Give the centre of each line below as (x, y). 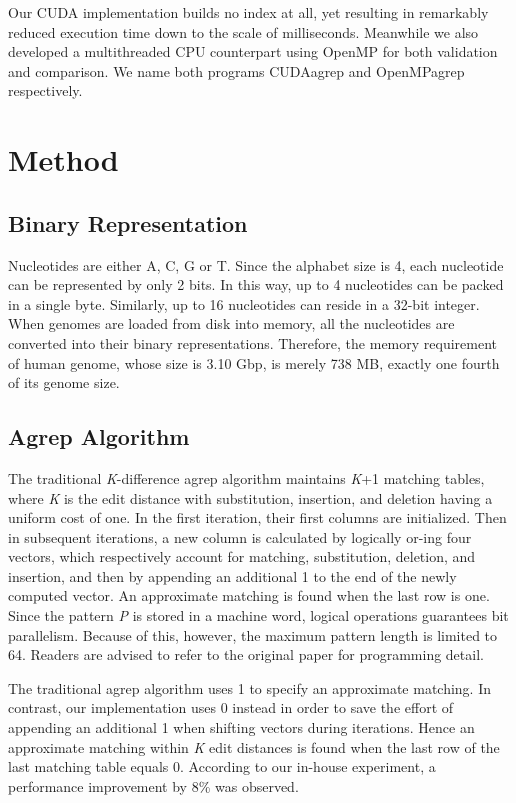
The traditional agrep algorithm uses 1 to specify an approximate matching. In (250, 687)
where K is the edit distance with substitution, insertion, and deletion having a (250, 497)
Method (63, 159)
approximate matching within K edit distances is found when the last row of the (254, 746)
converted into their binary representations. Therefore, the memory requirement (252, 342)
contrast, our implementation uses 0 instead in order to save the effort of (231, 707)
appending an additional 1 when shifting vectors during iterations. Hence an (241, 727)
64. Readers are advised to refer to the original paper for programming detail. (246, 654)
